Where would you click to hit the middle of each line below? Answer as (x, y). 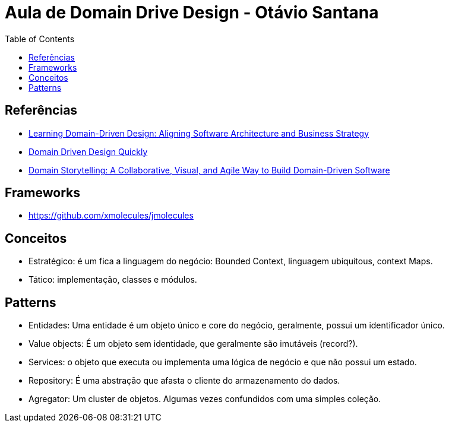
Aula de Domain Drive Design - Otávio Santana (192, 12)
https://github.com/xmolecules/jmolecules (111, 216)
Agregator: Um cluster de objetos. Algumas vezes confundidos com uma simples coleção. (205, 399)
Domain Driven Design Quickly (88, 151)
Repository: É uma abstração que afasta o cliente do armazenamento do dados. (184, 381)
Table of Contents (40, 39)
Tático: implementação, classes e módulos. (113, 280)
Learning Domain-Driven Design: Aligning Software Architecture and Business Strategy (199, 133)
